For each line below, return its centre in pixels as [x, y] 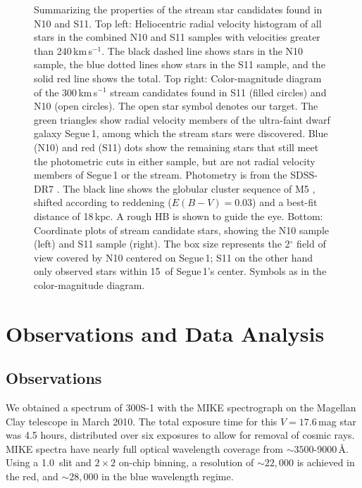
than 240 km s [63, 50]
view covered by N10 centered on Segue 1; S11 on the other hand [173, 257]
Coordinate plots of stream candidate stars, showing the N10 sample [182, 230]
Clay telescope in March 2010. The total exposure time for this [142, 421]
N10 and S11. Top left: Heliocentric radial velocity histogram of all [178, 23]
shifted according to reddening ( [103, 202]
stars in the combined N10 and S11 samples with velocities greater [177, 37]
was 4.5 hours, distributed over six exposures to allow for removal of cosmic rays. [180, 435]
